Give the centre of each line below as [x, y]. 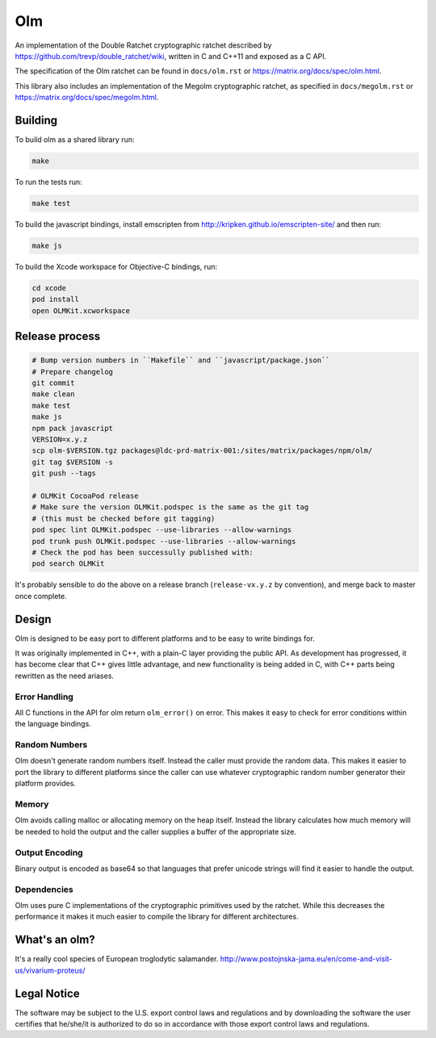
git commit [53, 383]
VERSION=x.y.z [60, 439]
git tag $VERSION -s [72, 462]
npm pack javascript [72, 428]
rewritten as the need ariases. [65, 676]
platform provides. [46, 784]
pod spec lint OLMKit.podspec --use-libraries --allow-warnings [162, 530]
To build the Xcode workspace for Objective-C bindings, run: [116, 266]
